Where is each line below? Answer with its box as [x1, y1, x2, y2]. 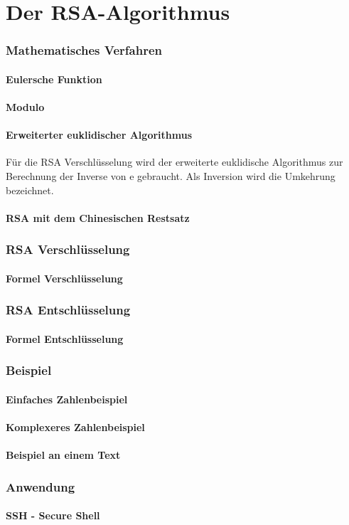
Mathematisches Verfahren [6, 41, 162, 59]
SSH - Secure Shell [6, 508, 100, 523]
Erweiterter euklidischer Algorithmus [6, 127, 193, 142]
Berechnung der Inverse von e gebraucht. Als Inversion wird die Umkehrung [6, 168, 335, 183]
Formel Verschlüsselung [6, 270, 123, 285]
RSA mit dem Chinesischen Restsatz [6, 210, 190, 225]
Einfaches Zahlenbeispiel [6, 391, 128, 406]
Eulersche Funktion [6, 71, 102, 86]
